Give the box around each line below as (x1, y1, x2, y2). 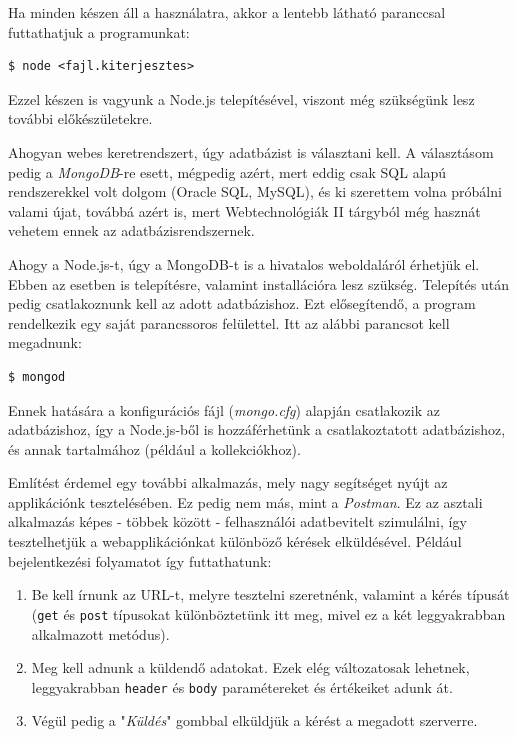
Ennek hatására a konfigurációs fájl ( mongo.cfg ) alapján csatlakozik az (8, 399, 440, 420)
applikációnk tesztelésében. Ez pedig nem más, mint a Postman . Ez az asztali (8, 491, 483, 512)
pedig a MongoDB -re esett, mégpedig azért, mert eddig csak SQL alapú (8, 161, 447, 182)
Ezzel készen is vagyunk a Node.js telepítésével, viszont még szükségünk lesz (8, 88, 475, 109)
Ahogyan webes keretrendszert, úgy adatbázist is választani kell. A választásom (8, 141, 494, 162)
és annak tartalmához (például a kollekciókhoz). (8, 438, 301, 459)
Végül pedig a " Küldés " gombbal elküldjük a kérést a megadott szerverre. (31, 710, 478, 731)
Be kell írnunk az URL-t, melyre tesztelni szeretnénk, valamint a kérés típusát (31, 584, 510, 605)
